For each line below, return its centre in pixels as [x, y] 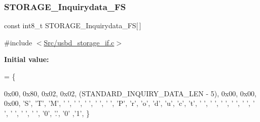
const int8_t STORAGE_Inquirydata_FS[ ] [73, 25]
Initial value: [27, 59]
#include [18, 42]
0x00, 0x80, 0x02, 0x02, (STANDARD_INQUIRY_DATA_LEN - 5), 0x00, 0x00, [130, 93]
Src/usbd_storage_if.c [79, 42]
